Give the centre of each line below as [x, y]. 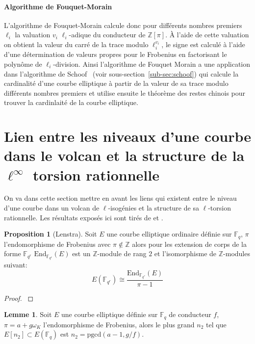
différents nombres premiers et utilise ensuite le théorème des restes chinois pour [125, 93]
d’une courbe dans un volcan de [52, 208]
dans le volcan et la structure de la [124, 155]
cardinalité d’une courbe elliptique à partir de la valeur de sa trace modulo [116, 83]
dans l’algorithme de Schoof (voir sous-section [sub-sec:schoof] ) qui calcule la [121, 73]
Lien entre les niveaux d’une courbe [127, 136]
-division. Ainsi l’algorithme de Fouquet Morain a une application [152, 64]
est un [81, 253]
